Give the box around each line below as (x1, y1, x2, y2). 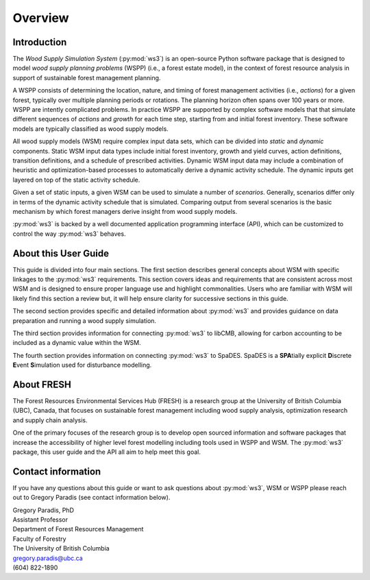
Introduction (12, 36, 67, 48)
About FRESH (12, 378, 71, 390)
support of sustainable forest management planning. (12, 73, 161, 82)
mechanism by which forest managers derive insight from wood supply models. (12, 207, 238, 215)
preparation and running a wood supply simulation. (12, 316, 157, 325)
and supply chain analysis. (12, 415, 88, 424)
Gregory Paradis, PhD (12, 506, 75, 514)
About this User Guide (12, 247, 110, 259)
